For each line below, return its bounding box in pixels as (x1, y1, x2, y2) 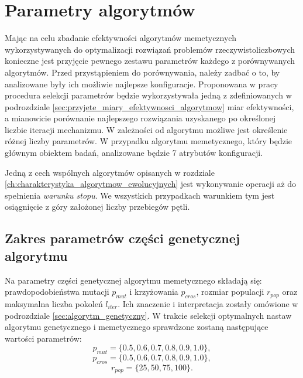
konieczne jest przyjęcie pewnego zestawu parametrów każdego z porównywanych (5, 55, 295, 67)
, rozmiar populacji (196, 285, 264, 298)
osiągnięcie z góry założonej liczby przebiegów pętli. (5, 200, 190, 213)
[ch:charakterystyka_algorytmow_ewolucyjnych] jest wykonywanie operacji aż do (5, 178, 297, 190)
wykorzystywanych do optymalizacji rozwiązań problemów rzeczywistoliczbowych (5, 43, 295, 55)
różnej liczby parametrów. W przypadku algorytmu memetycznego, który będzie (5, 135, 292, 147)
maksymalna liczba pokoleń (5, 298, 103, 310)
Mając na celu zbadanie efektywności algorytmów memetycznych (5, 32, 236, 44)
